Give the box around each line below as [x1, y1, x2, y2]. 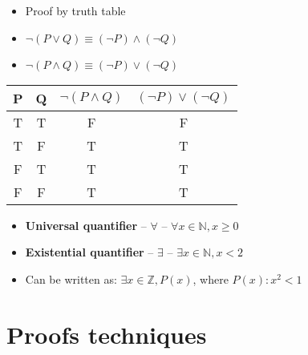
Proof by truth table [25, 2, 126, 18]
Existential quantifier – [25, 244, 154, 260]
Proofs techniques [6, 317, 207, 350]
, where [192, 270, 229, 287]
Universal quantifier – [25, 216, 147, 233]
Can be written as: [25, 270, 117, 287]
